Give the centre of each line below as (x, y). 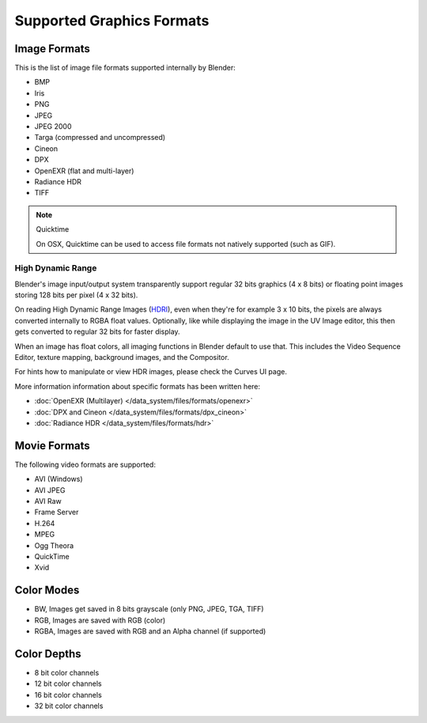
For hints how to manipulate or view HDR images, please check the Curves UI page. (151, 372)
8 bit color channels (67, 672)
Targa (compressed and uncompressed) (100, 138)
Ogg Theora (54, 545)
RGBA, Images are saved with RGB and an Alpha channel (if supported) (150, 631)
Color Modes (47, 591)
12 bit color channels (68, 683)
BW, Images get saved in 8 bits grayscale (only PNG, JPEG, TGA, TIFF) (149, 609)
